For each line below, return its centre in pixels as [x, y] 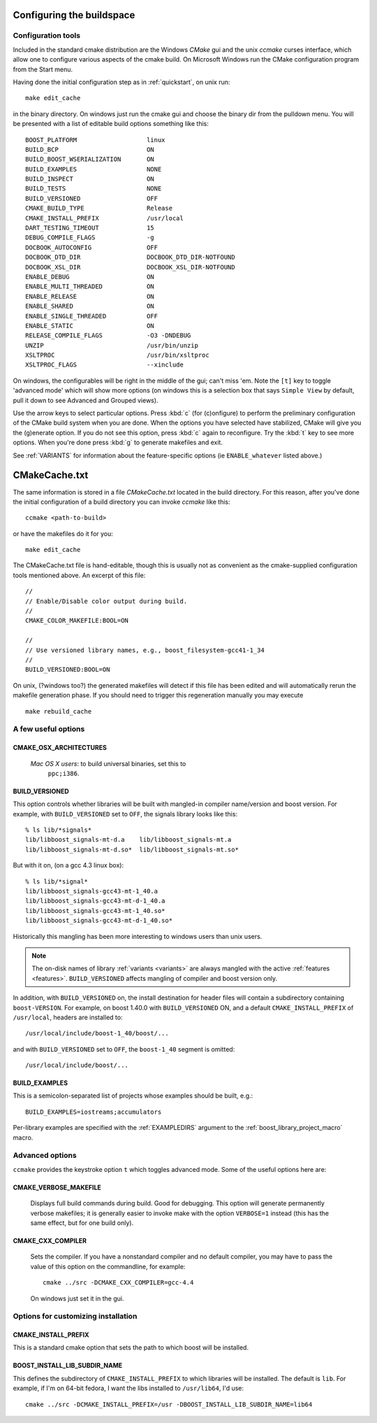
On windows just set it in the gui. [77, 1298]
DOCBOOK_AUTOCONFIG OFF [92, 247]
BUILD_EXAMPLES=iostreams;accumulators [94, 1112]
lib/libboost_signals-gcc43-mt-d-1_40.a [95, 901]
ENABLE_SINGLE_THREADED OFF [92, 316]
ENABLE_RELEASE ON [90, 296]
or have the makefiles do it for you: [63, 533]
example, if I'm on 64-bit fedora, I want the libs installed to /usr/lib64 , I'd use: [128, 1388]
